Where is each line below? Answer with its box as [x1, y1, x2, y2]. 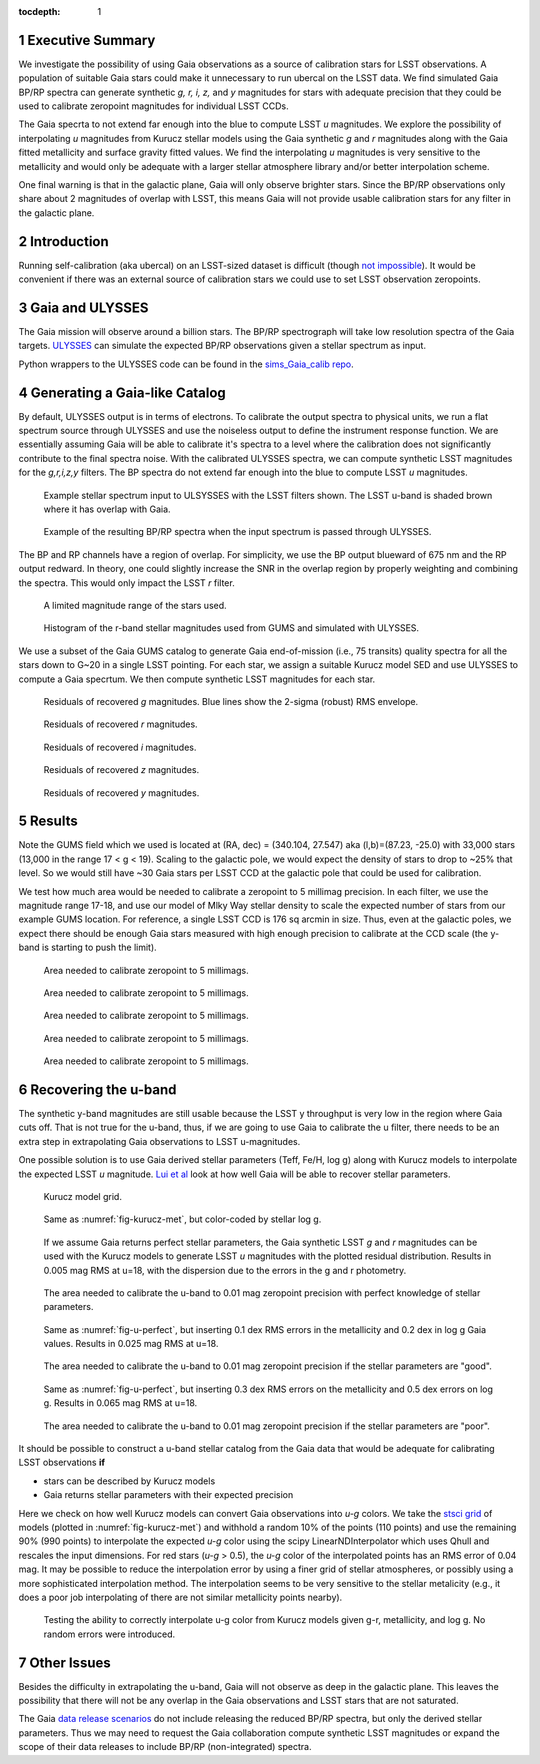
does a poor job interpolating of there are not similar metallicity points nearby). [18, 1591, 343, 1603]
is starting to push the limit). [41, 941, 157, 954]
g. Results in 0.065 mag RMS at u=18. [43, 1397, 198, 1409]
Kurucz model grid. [43, 1190, 122, 1202]
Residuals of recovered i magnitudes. [43, 741, 197, 753]
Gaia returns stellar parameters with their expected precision [43, 1489, 294, 1501]
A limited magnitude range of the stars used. [43, 600, 227, 611]
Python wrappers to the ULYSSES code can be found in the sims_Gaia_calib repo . [18, 358, 354, 370]
